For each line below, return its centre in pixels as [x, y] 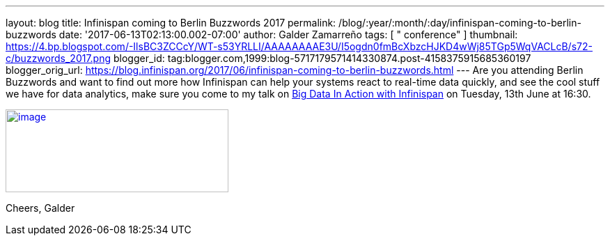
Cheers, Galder [40, 208]
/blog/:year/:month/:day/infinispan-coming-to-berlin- [460, 23]
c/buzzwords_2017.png [58, 58]
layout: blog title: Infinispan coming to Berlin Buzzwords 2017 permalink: [171, 23]
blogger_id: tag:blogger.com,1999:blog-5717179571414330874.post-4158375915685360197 [322, 58]
